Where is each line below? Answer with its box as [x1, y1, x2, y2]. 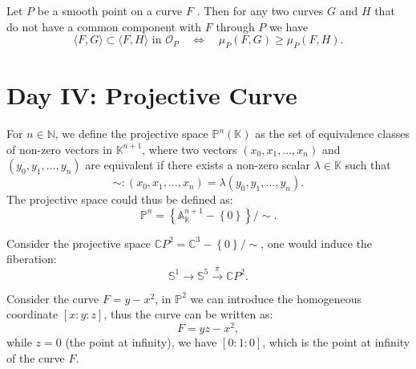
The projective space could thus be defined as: [6, 191, 233, 208]
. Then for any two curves [196, 2, 324, 18]
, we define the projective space [55, 125, 208, 142]
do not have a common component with [6, 18, 202, 34]
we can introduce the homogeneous [190, 290, 362, 306]
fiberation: [6, 250, 57, 267]
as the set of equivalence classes [255, 125, 410, 142]
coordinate [6, 306, 59, 322]
